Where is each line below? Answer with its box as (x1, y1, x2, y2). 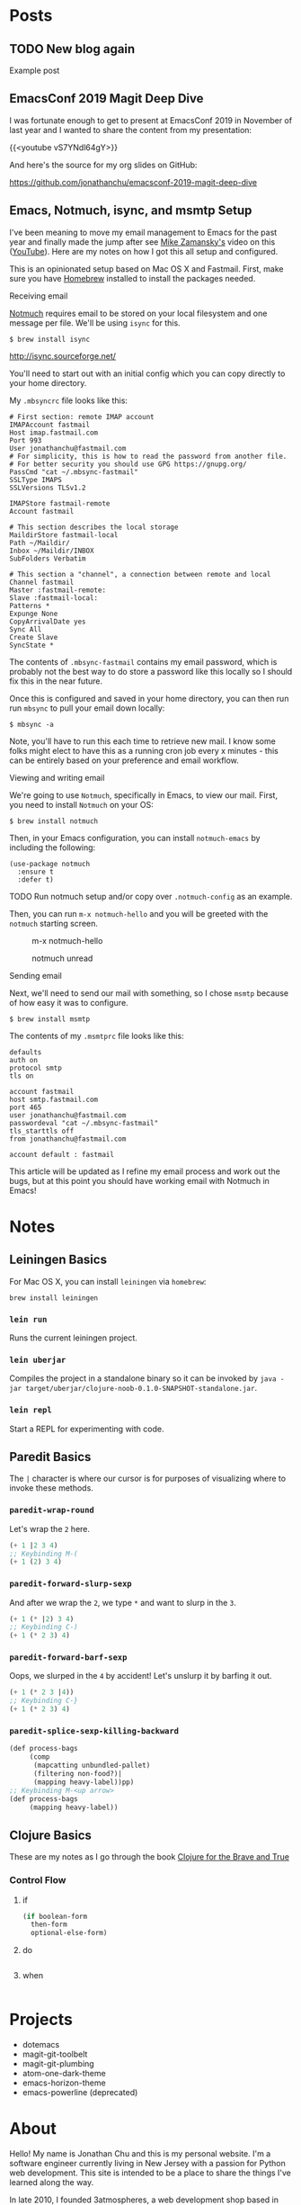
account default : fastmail (9, 1150, 115, 1159)
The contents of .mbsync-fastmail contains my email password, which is (9, 656, 278, 667)
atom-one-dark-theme (22, 2068, 106, 2079)
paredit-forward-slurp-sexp (9, 1579, 132, 1589)
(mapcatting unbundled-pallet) (32, 1761, 151, 1770)
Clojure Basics (9, 1827, 93, 1842)
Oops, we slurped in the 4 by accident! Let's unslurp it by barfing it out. (9, 1671, 272, 1681)
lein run (9, 1314, 48, 1324)
